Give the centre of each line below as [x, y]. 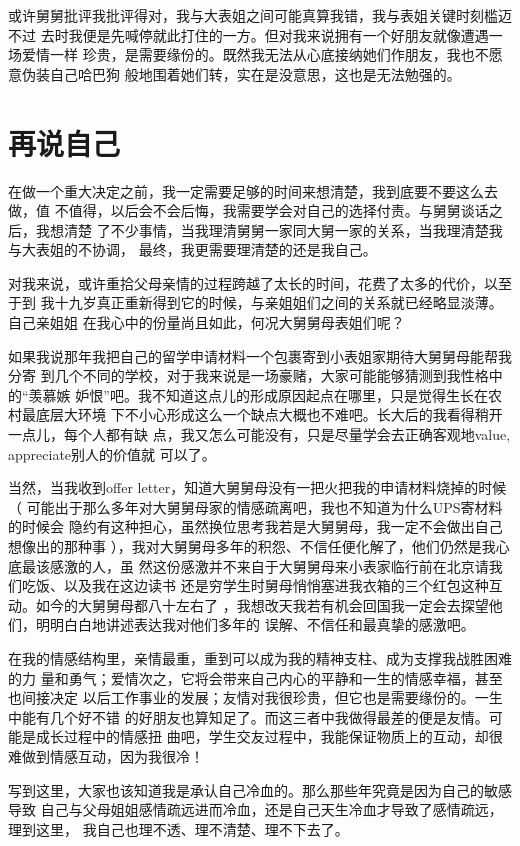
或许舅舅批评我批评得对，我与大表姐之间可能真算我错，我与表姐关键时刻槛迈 [260, 15]
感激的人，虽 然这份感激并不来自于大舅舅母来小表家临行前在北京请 [269, 565]
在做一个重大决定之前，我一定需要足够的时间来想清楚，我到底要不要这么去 [253, 190]
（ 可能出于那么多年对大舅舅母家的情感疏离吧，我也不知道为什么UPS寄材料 [255, 506]
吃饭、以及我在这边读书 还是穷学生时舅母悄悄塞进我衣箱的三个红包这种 [255, 585]
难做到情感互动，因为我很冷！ [106, 755]
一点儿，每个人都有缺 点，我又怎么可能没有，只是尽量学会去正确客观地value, [259, 434]
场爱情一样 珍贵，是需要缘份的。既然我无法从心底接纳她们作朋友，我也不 [248, 54]
